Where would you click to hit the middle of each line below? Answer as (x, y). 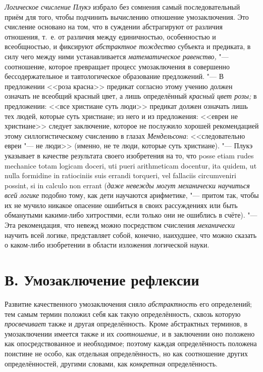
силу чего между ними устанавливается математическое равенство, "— (117, 56)
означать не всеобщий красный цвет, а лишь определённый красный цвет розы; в (131, 96)
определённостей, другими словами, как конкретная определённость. (111, 363)
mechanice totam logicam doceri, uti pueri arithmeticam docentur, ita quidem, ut (131, 165)
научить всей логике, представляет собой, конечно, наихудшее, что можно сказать (131, 235)
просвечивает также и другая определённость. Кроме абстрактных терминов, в (126, 324)
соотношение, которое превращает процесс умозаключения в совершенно (117, 66)
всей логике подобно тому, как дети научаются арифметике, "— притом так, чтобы (132, 195)
